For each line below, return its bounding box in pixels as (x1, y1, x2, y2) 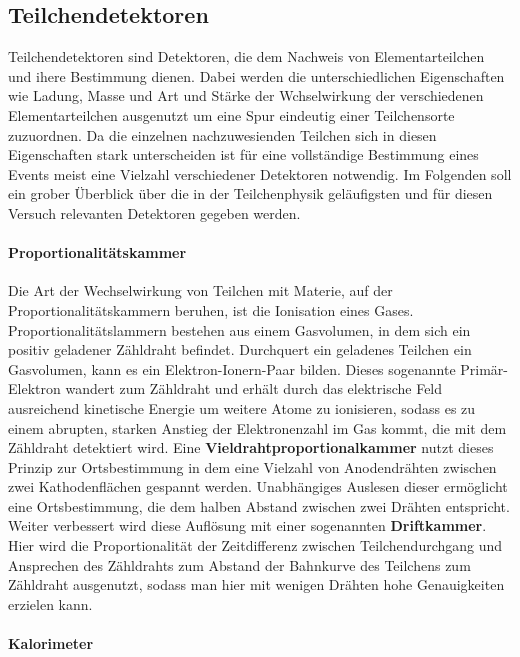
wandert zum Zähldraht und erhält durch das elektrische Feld (65, 378, 443, 399)
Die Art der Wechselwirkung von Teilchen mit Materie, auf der (8, 280, 393, 301)
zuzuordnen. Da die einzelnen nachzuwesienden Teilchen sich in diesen (8, 124, 437, 145)
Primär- (460, 358, 509, 379)
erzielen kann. (8, 593, 93, 614)
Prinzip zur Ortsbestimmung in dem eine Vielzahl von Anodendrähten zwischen (8, 456, 497, 477)
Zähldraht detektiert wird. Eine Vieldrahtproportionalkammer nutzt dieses (8, 437, 494, 458)
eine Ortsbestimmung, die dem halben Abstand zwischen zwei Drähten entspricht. (8, 495, 510, 516)
